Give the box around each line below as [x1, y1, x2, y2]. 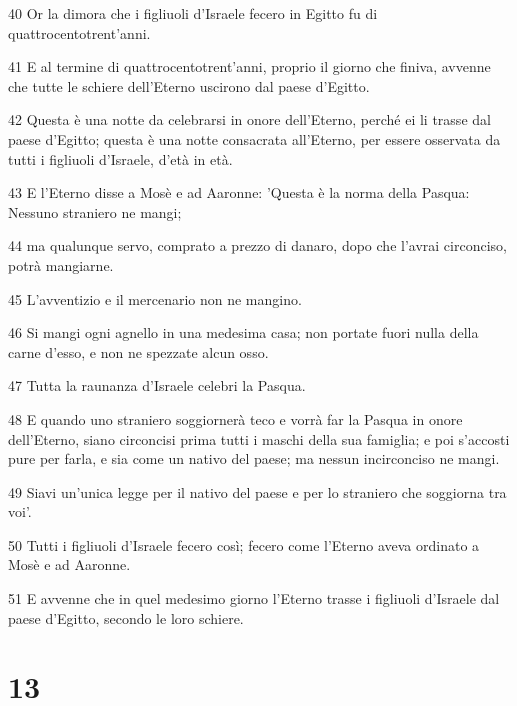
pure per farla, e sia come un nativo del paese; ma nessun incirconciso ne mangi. [8, 448, 500, 469]
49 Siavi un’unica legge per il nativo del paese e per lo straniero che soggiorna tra [8, 481, 507, 502]
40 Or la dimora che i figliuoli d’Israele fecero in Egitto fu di [8, 3, 378, 23]
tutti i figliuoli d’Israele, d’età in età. [8, 148, 233, 169]
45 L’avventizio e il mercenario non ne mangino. [8, 288, 302, 309]
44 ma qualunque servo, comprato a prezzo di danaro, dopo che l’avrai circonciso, [8, 235, 507, 256]
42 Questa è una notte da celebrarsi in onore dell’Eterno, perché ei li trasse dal [8, 109, 491, 130]
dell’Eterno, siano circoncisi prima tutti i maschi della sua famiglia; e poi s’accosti [8, 428, 510, 449]
